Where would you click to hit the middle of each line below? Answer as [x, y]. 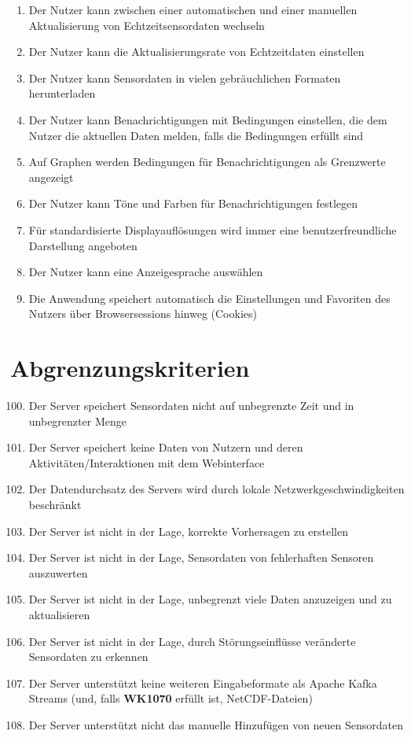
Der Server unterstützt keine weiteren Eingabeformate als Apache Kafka [203, 683]
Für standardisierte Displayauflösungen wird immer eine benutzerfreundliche [213, 229]
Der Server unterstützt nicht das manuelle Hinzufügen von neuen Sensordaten [216, 724]
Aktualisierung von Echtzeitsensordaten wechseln [147, 25]
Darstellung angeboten [83, 245]
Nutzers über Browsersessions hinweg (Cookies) [143, 314]
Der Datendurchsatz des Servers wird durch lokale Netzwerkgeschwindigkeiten [217, 489]
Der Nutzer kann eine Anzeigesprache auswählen [146, 272]
